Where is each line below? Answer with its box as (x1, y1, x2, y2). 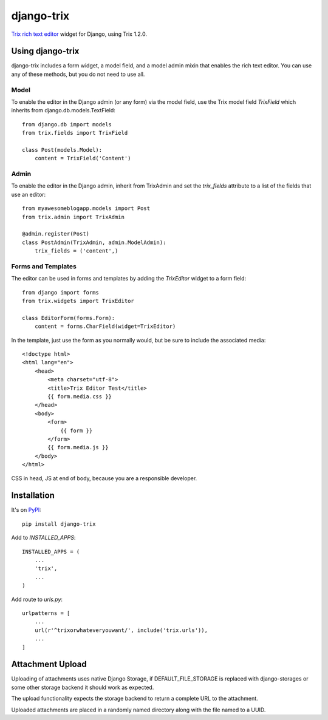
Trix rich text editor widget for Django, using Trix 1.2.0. (11, 30, 148, 38)
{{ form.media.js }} (47, 444, 109, 451)
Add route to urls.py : (11, 596, 63, 603)
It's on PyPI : (11, 506, 42, 514)
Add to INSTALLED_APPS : (11, 534, 76, 542)
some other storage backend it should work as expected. (11, 684, 154, 691)
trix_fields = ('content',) (34, 248, 118, 254)
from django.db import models (22, 121, 112, 127)
